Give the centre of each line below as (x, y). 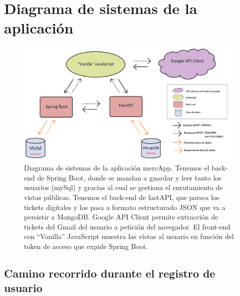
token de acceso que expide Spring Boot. (86, 246)
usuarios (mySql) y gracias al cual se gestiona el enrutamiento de (123, 187)
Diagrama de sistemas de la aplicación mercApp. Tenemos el (117, 168)
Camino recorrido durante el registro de (110, 273)
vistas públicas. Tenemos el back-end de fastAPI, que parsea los (122, 197)
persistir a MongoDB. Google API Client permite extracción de (121, 217)
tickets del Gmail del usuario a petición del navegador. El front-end (127, 226)
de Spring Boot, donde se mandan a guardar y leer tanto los (129, 177)
